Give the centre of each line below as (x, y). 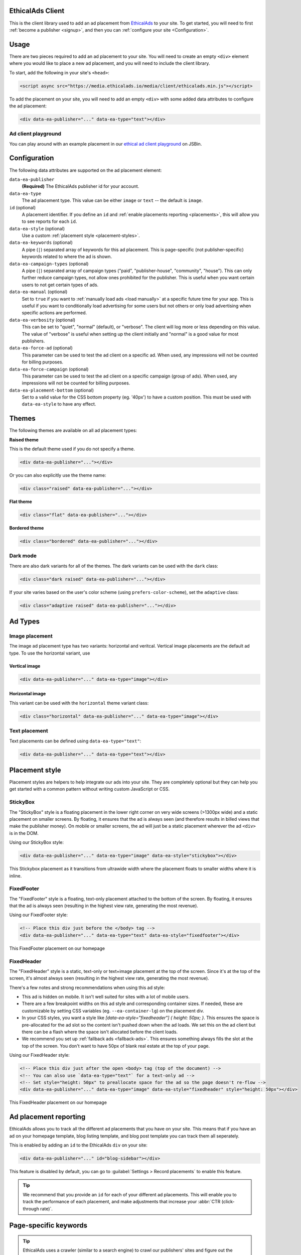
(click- (228, 1202)
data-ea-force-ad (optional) (41, 348)
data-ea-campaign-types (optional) (49, 264)
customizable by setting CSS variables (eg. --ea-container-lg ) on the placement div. (113, 1011)
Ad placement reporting (47, 1117)
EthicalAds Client (37, 11)
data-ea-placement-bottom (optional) (52, 390)
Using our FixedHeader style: (39, 1055)
